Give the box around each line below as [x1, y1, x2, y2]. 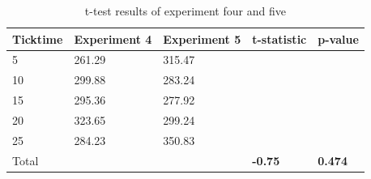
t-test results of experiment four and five [84, 2, 286, 19]
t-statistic [252, 30, 307, 47]
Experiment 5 [163, 30, 241, 47]
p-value [318, 30, 359, 47]
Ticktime [12, 30, 63, 47]
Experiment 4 [74, 30, 152, 47]
